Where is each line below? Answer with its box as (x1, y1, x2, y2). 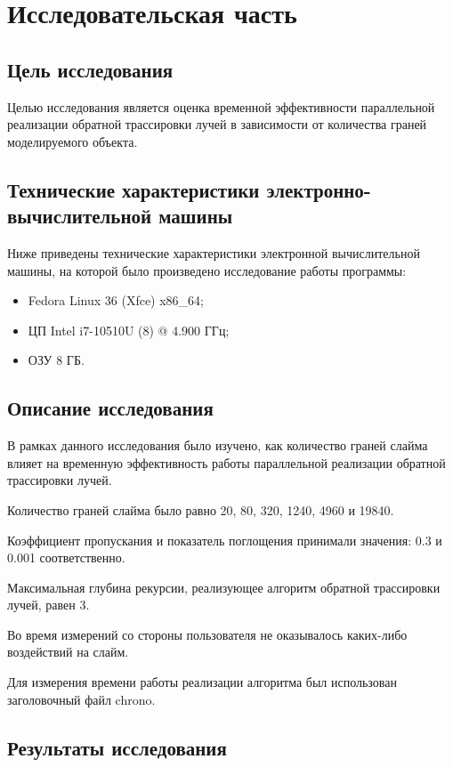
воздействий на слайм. (7, 642, 129, 661)
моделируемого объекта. (7, 132, 138, 150)
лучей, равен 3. (7, 595, 90, 614)
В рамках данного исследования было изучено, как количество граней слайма (7, 436, 428, 455)
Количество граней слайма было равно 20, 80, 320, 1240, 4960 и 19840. (7, 500, 394, 519)
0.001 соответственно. (7, 548, 125, 567)
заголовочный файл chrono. (7, 690, 156, 708)
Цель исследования (7, 55, 174, 83)
